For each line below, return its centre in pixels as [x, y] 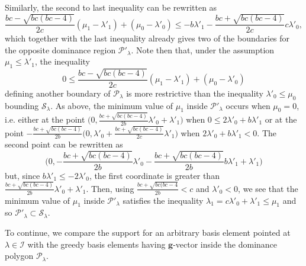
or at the [281, 119]
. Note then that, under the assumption [203, 49]
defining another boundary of [58, 93]
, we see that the [268, 188]
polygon [19, 256]
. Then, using [110, 188]
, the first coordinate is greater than [154, 175]
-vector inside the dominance [225, 244]
